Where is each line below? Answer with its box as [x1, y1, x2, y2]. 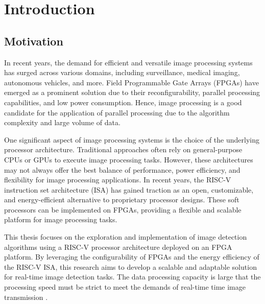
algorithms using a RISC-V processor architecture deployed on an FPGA [4, 241, 232, 252]
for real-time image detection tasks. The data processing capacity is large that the [4, 271, 261, 282]
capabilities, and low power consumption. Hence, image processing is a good [4, 97, 242, 107]
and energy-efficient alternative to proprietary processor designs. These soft [4, 194, 239, 205]
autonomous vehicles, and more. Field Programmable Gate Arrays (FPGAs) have [4, 77, 259, 87]
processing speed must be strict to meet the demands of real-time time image [4, 282, 246, 292]
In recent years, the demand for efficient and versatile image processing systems [4, 57, 253, 67]
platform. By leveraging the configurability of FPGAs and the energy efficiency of [4, 251, 259, 262]
